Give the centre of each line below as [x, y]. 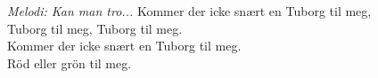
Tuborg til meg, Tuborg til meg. [95, 28]
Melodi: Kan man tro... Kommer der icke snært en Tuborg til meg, [189, 11]
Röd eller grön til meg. [70, 62]
